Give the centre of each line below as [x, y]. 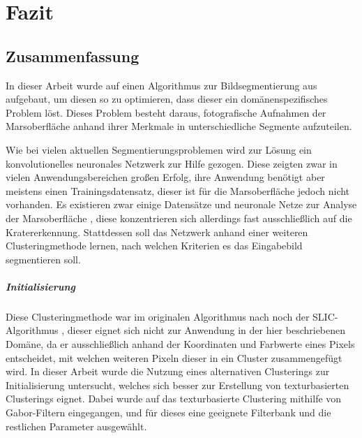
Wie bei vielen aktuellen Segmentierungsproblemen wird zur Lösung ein [159, 149]
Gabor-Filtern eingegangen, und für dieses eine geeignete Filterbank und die [168, 413]
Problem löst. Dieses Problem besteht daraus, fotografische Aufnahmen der [166, 112]
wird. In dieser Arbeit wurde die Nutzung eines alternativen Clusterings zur [168, 371]
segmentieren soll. [43, 259]
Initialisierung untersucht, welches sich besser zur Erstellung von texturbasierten [178, 385]
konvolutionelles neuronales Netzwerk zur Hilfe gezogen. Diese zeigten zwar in [172, 163]
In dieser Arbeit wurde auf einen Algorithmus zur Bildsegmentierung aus [161, 85]
